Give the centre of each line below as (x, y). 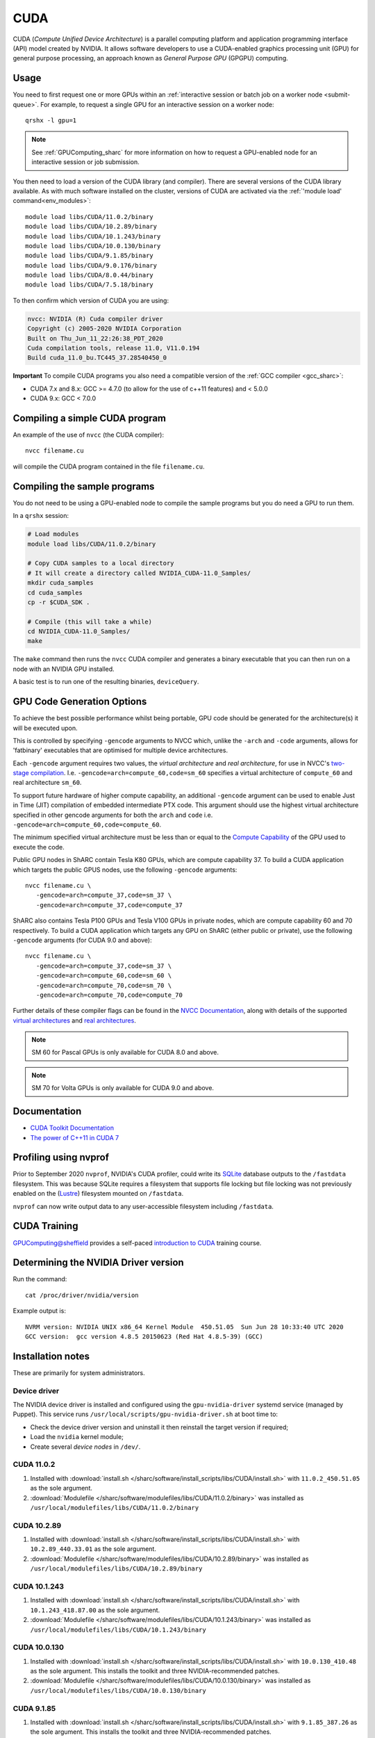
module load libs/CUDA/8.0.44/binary (90, 275)
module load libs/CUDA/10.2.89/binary (91, 227)
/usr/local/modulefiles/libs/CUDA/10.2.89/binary (116, 1569)
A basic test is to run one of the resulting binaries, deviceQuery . (106, 682)
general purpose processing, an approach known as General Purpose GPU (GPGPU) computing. (150, 58)
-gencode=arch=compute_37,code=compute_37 (109, 905)
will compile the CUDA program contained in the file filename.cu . (109, 466)
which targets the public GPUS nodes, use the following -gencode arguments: (125, 870)
